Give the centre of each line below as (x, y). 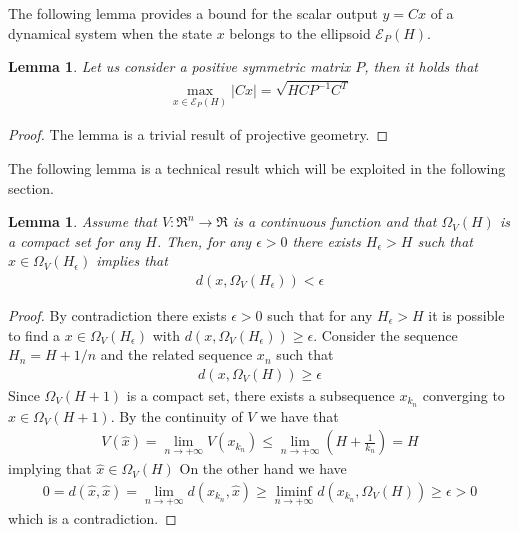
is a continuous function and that (334, 221)
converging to (463, 394)
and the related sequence (176, 354)
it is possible (466, 314)
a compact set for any (74, 240)
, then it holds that (421, 66)
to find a (34, 334)
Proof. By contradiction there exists (117, 314)
